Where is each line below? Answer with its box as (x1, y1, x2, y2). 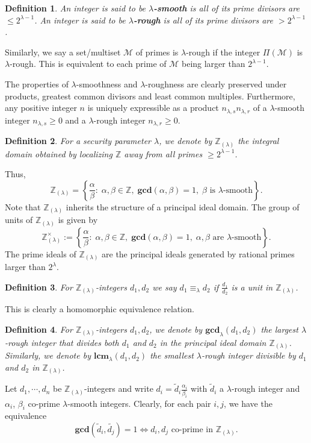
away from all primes (124, 147, 203, 160)
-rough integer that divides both (5, 336, 119, 348)
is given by (58, 213, 98, 226)
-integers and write (84, 382, 153, 395)
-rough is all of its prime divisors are (133, 13, 273, 26)
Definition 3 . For (5, 280, 73, 293)
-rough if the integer (186, 45, 260, 58)
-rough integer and (231, 382, 300, 395)
